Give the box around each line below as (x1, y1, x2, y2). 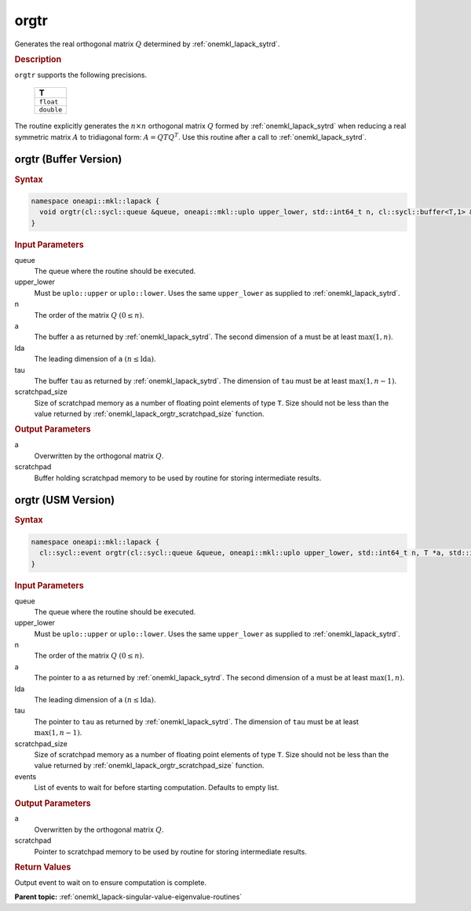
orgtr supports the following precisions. (14, 70, 148, 79)
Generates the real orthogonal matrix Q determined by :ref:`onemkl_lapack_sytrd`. (14, 39, 280, 49)
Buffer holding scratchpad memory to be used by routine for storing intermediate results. (34, 473, 322, 483)
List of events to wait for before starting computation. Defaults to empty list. (34, 783, 279, 793)
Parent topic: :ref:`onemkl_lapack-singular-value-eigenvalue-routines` (14, 892, 243, 902)
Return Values (14, 862, 71, 873)
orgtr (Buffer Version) (14, 153, 122, 166)
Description (14, 53, 62, 64)
